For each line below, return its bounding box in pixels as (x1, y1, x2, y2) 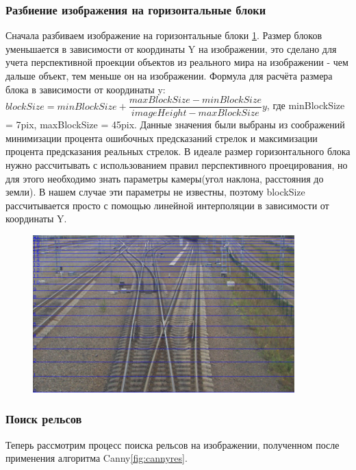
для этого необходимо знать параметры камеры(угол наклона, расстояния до (5, 171, 324, 185)
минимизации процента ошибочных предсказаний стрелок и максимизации (5, 130, 318, 145)
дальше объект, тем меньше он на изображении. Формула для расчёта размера (5, 69, 333, 82)
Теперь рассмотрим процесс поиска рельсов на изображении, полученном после (5, 437, 340, 451)
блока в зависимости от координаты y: (5, 82, 166, 96)
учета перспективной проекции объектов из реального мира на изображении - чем (5, 55, 348, 69)
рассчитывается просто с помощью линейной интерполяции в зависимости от (5, 198, 329, 212)
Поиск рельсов (5, 410, 82, 427)
